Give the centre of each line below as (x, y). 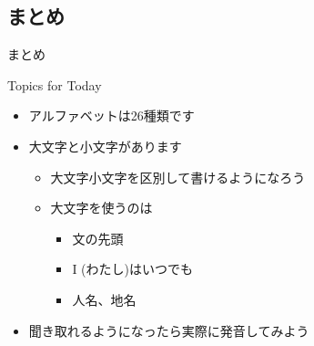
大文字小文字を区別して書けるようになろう (178, 177)
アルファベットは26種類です (111, 115)
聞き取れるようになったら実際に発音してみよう (169, 330)
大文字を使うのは (101, 208)
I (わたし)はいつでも (133, 269)
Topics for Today (55, 84)
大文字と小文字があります (105, 146)
